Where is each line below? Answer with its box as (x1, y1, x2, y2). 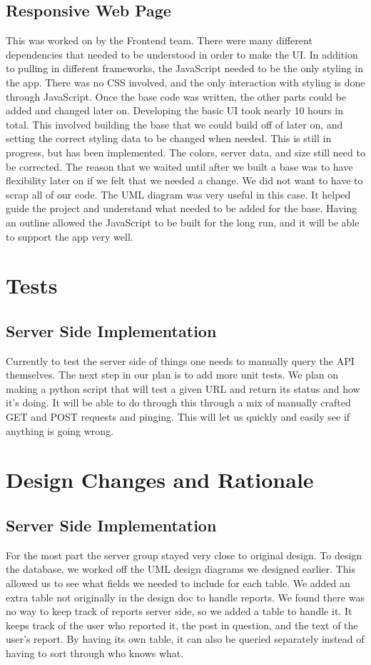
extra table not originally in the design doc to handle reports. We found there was (6, 589, 365, 604)
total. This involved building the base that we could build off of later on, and (6, 116, 343, 131)
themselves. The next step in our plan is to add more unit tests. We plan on (6, 367, 339, 382)
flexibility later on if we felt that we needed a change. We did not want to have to (6, 173, 363, 188)
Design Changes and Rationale (6, 465, 314, 494)
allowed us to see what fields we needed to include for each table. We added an (6, 576, 350, 591)
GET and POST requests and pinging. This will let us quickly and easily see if (6, 409, 350, 424)
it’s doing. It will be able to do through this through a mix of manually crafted (6, 395, 351, 410)
